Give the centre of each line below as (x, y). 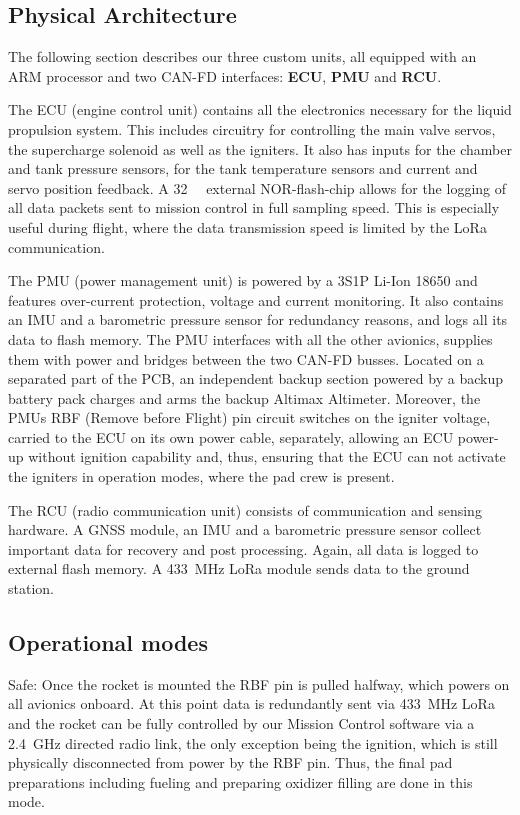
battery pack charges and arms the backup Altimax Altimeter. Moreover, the (244, 397)
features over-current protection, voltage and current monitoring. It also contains (256, 299)
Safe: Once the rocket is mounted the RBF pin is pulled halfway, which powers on (259, 683)
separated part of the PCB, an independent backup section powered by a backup (255, 378)
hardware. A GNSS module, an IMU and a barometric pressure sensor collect (245, 529)
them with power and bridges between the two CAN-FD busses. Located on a (246, 358)
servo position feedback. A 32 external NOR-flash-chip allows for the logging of (257, 187)
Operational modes (108, 642)
